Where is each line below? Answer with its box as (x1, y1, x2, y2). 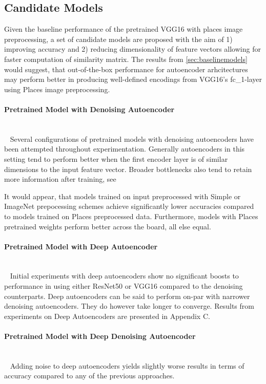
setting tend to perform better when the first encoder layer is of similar (4, 153, 228, 164)
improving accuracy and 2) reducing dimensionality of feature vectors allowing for (4, 44, 261, 54)
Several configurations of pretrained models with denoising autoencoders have (10, 133, 254, 144)
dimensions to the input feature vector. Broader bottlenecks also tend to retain (4, 163, 252, 174)
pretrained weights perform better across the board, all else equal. (4, 221, 211, 231)
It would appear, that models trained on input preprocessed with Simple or (4, 190, 241, 201)
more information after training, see (4, 174, 116, 184)
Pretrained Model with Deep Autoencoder (4, 241, 158, 251)
